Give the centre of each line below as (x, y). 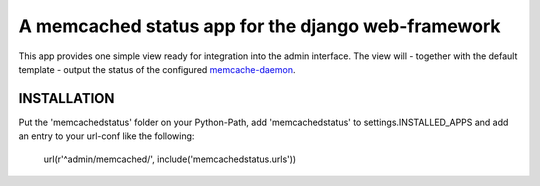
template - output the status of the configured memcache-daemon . (157, 69)
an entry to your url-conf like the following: (106, 136)
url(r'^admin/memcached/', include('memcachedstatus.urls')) (170, 159)
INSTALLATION (66, 98)
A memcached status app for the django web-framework (259, 26)
